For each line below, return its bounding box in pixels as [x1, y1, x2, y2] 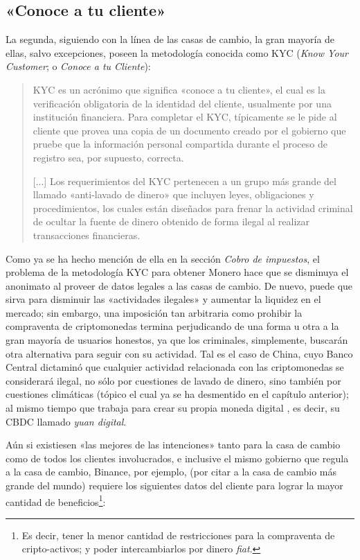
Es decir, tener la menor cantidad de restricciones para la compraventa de [21, 527, 335, 542]
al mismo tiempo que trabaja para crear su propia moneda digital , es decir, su [6, 401, 340, 415]
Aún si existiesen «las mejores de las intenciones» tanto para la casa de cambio [6, 437, 341, 452]
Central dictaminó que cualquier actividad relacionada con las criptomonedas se [6, 360, 344, 374]
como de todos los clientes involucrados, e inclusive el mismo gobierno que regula [6, 450, 349, 465]
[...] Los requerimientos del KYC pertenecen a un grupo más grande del [33, 173, 336, 188]
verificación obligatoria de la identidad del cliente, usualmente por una [33, 96, 332, 110]
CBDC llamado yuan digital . [6, 414, 127, 428]
